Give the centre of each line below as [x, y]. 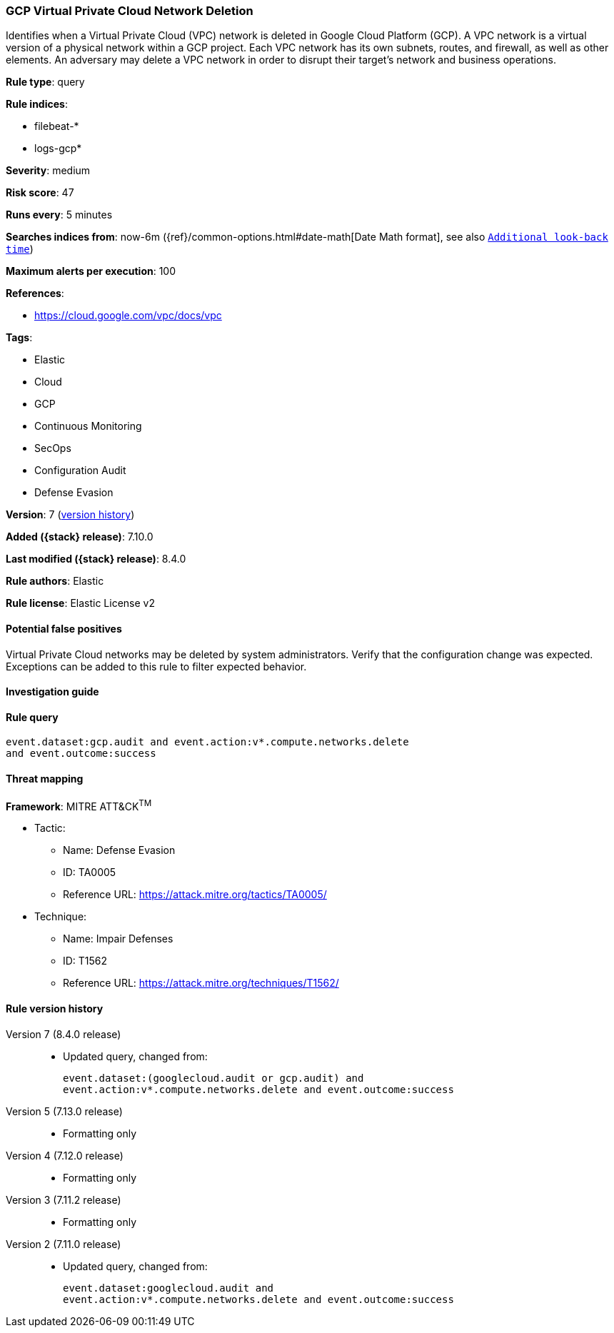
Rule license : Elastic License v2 [80, 603]
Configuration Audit [80, 471]
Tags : [19, 338]
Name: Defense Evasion [119, 850]
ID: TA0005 [90, 872]
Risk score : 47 [40, 193]
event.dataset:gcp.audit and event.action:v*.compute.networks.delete [207, 742]
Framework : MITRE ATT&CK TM [79, 805]
